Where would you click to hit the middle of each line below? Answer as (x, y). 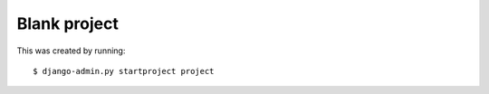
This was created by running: (71, 51)
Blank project (68, 23)
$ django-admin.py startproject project (124, 71)
